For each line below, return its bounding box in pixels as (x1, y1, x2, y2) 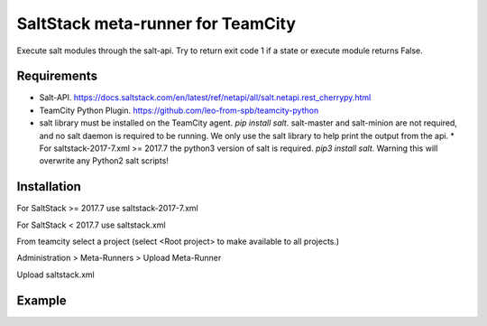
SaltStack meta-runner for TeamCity (16, 14, 297, 33)
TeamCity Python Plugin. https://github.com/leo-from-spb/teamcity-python (39, 105, 319, 116)
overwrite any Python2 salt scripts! (39, 155, 169, 166)
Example (16, 293, 67, 308)
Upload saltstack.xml (16, 269, 95, 280)
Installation (16, 179, 81, 194)
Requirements (16, 69, 98, 84)
